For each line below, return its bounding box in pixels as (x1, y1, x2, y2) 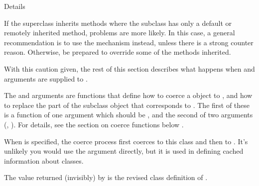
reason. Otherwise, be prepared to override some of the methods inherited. (4, 47, 231, 57)
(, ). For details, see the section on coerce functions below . (4, 119, 184, 129)
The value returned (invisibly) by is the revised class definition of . (4, 172, 208, 183)
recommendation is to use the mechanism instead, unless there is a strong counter (4, 37, 254, 47)
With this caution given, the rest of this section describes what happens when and (4, 63, 255, 74)
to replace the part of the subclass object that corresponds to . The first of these (4, 99, 250, 110)
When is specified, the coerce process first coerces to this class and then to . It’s (4, 136, 248, 146)
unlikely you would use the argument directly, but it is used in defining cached (4, 146, 244, 156)
